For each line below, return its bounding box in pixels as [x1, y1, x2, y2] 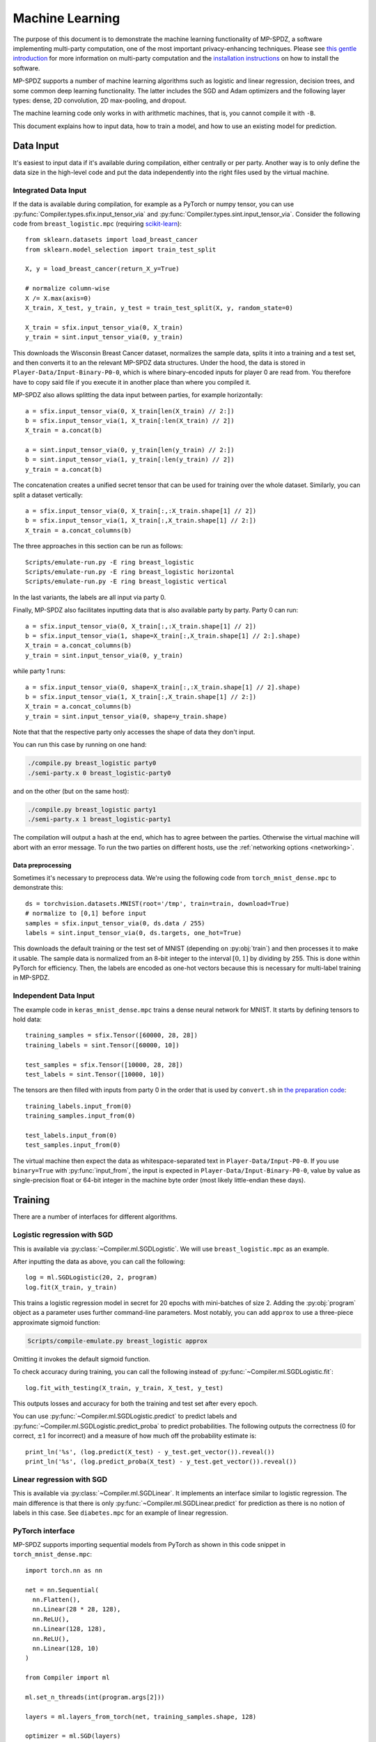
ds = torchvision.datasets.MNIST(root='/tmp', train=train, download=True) [25, 900, 290, 907]
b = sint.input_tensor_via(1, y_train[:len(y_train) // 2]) [25, 456, 235, 463]
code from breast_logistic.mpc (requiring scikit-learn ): [13, 219, 182, 228]
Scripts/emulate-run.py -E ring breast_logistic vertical [25, 578, 228, 585]
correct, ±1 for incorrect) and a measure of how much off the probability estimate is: [13, 1432, 257, 1440]
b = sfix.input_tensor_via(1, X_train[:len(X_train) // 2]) [25, 417, 235, 424]
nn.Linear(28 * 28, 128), [32, 1605, 121, 1613]
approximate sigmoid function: [13, 1318, 101, 1327]
